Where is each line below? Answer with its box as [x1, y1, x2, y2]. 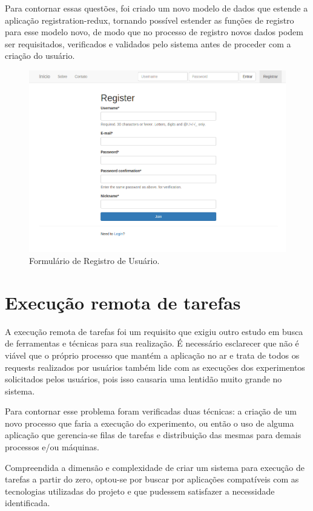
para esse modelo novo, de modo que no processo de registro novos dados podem [5, 25, 303, 38]
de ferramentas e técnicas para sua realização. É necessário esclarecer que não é [5, 337, 299, 350]
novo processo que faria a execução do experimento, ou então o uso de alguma [5, 416, 294, 429]
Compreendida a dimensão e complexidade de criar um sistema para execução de [5, 461, 305, 473]
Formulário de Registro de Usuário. [29, 254, 160, 266]
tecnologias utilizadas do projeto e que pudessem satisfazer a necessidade [5, 484, 275, 497]
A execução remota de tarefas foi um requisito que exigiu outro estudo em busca [5, 325, 303, 337]
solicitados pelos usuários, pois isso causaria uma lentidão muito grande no [5, 373, 282, 385]
